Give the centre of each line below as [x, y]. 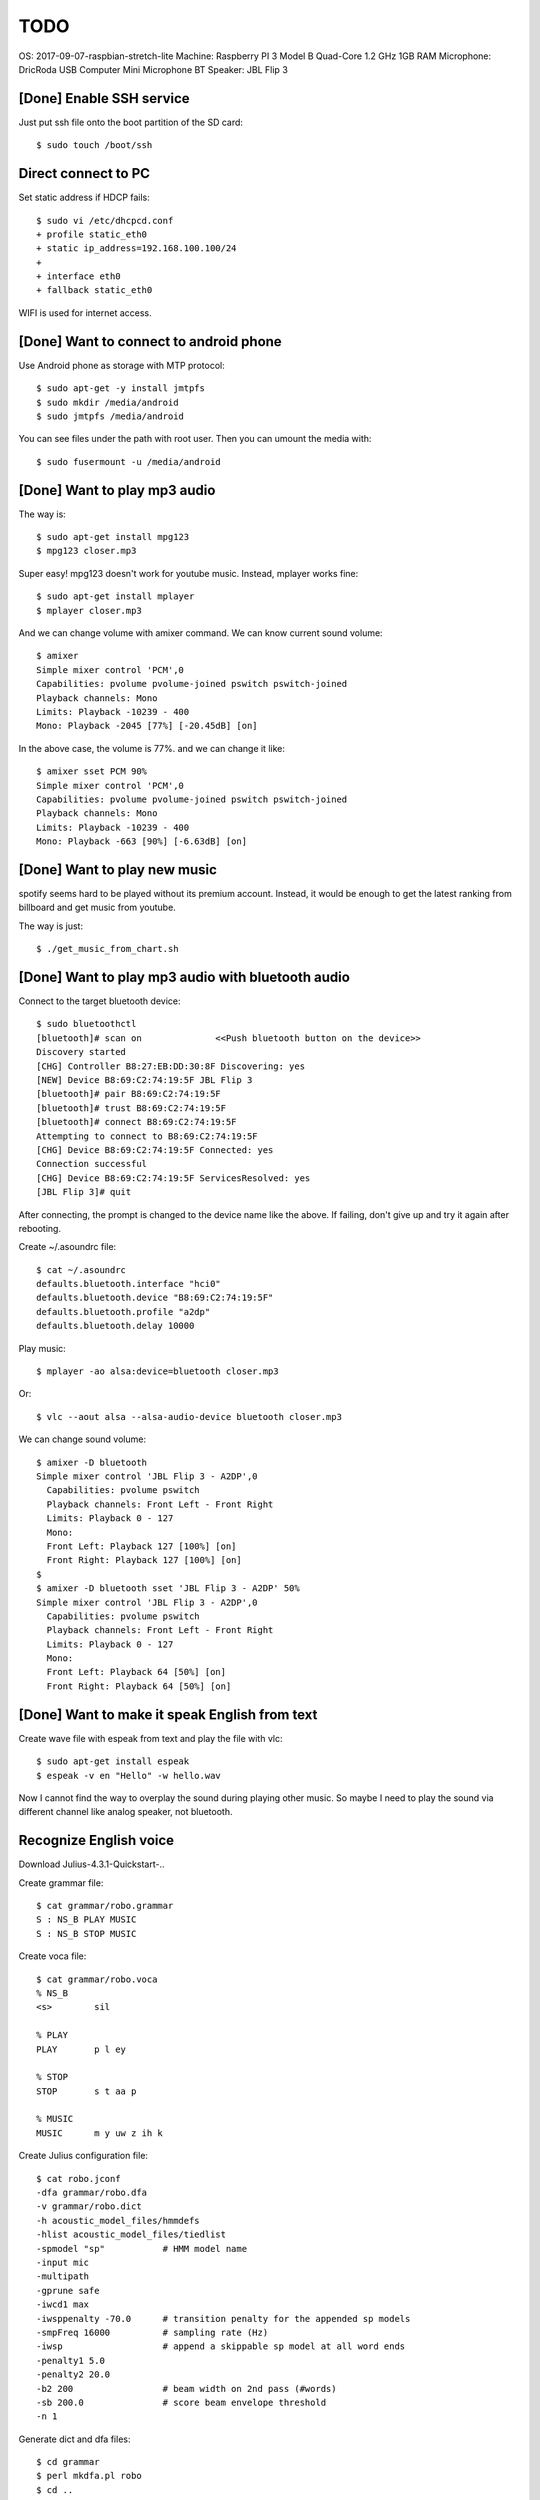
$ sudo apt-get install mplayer [115, 596]
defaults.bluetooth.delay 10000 [115, 1326]
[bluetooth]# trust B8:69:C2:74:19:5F [131, 1108]
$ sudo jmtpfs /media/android [110, 416]
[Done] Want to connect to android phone [150, 341]
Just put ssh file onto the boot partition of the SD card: [131, 122]
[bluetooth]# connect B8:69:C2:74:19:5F [136, 1122]
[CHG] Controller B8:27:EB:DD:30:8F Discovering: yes [170, 1066]
